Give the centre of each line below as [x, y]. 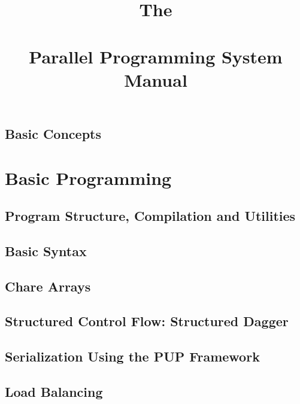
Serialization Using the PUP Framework [132, 356]
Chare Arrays [48, 286]
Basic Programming [88, 177]
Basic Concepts [53, 133]
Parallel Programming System [156, 56]
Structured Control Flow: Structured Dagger [147, 321]
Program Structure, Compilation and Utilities [150, 216]
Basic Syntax [46, 250]
